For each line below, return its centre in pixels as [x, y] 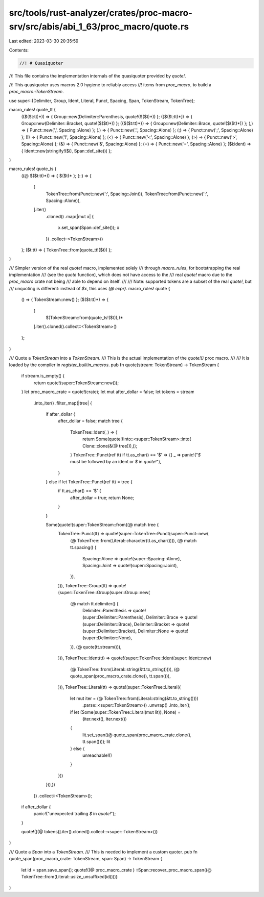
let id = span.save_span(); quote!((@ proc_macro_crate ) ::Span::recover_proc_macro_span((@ [117, 870]
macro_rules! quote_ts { [33, 169]
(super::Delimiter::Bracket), [110, 631]
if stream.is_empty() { [43, 376]
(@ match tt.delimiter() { [94, 603]
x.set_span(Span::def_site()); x [89, 227]
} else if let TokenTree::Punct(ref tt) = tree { [89, 482]
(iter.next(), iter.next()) [105, 719]
